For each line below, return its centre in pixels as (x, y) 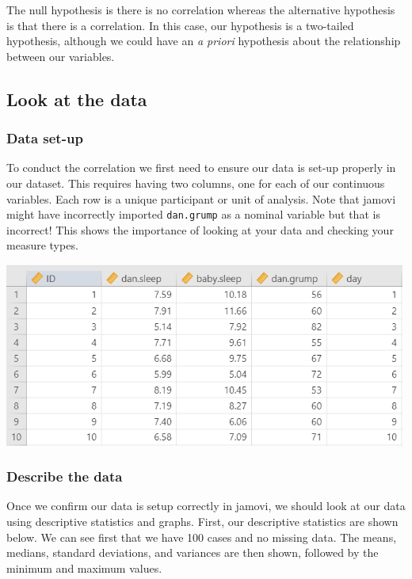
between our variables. (61, 56)
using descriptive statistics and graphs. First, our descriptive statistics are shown (202, 522)
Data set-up (45, 138)
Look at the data (77, 99)
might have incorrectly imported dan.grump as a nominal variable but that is (193, 214)
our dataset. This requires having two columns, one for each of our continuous (196, 183)
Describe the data (65, 476)
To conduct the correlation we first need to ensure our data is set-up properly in (201, 168)
